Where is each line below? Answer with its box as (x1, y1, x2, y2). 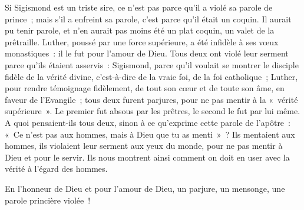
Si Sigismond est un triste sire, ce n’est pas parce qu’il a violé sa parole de (5, 1, 273, 13)
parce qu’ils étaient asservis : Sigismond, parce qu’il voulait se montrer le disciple (5, 58, 299, 71)
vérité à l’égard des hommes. (5, 162, 108, 175)
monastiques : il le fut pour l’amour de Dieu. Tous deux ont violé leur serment (5, 47, 289, 59)
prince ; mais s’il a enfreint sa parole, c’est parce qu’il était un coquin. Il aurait (5, 12, 292, 25)
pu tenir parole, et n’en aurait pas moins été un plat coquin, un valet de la (5, 24, 275, 36)
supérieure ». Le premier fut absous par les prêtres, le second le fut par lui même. (5, 105, 300, 117)
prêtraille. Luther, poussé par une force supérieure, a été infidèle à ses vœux (5, 35, 279, 48)
